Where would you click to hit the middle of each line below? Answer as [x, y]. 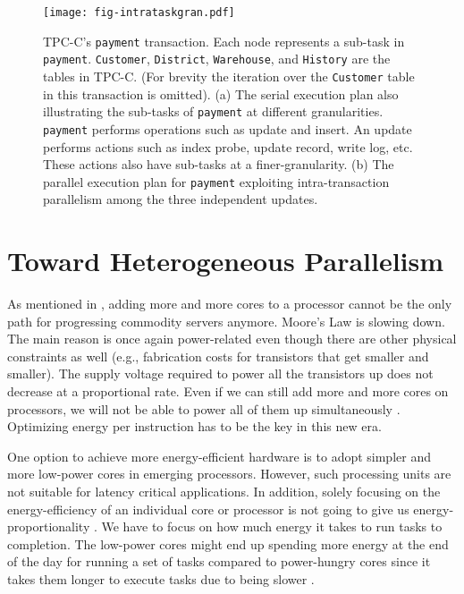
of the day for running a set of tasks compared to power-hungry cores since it [219, 561]
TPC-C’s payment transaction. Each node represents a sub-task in [224, 41]
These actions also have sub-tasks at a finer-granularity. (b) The [219, 164]
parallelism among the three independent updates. [181, 199]
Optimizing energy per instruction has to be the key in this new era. [194, 426]
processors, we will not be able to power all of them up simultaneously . [204, 408]
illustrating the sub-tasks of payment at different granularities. [213, 111]
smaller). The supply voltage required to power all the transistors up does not [220, 373]
